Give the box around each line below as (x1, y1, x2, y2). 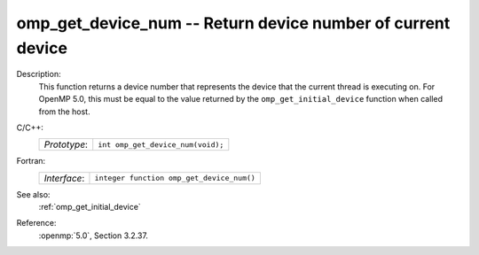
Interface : (43, 172, 85, 184)
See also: (16, 189, 51, 199)
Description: (16, 69, 61, 80)
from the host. (38, 106, 90, 117)
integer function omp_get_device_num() (94, 174, 256, 183)
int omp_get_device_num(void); (98, 140, 224, 150)
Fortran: (16, 156, 46, 166)
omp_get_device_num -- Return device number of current (16, 13, 451, 33)
